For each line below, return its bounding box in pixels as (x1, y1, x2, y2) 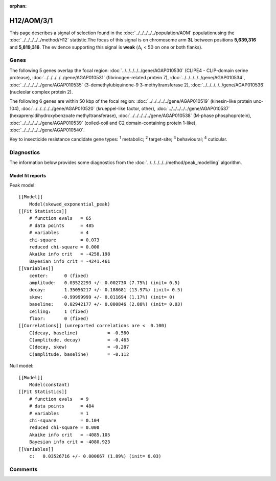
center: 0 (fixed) (29, 272, 89, 279)
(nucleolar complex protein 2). (9, 89, 73, 95)
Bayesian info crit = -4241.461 (29, 258, 110, 264)
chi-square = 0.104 (29, 417, 100, 423)
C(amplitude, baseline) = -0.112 (29, 351, 129, 357)
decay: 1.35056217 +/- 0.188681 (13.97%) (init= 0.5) (29, 287, 183, 293)
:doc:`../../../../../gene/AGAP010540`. (9, 127, 85, 133)
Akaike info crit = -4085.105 (29, 432, 110, 438)
